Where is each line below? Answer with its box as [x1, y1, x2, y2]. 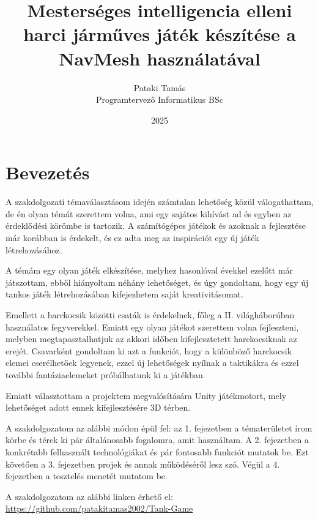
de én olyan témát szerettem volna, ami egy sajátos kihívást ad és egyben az [6, 207, 292, 220]
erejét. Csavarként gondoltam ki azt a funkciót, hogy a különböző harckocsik [6, 344, 292, 357]
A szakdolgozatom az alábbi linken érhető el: [6, 490, 173, 502]
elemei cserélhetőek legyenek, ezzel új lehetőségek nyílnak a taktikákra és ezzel [6, 356, 299, 369]
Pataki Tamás [133, 81, 186, 94]
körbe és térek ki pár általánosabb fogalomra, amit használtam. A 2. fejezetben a [6, 433, 309, 446]
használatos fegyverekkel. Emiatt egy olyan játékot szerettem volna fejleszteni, [6, 320, 299, 333]
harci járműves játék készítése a [23, 21, 297, 47]
